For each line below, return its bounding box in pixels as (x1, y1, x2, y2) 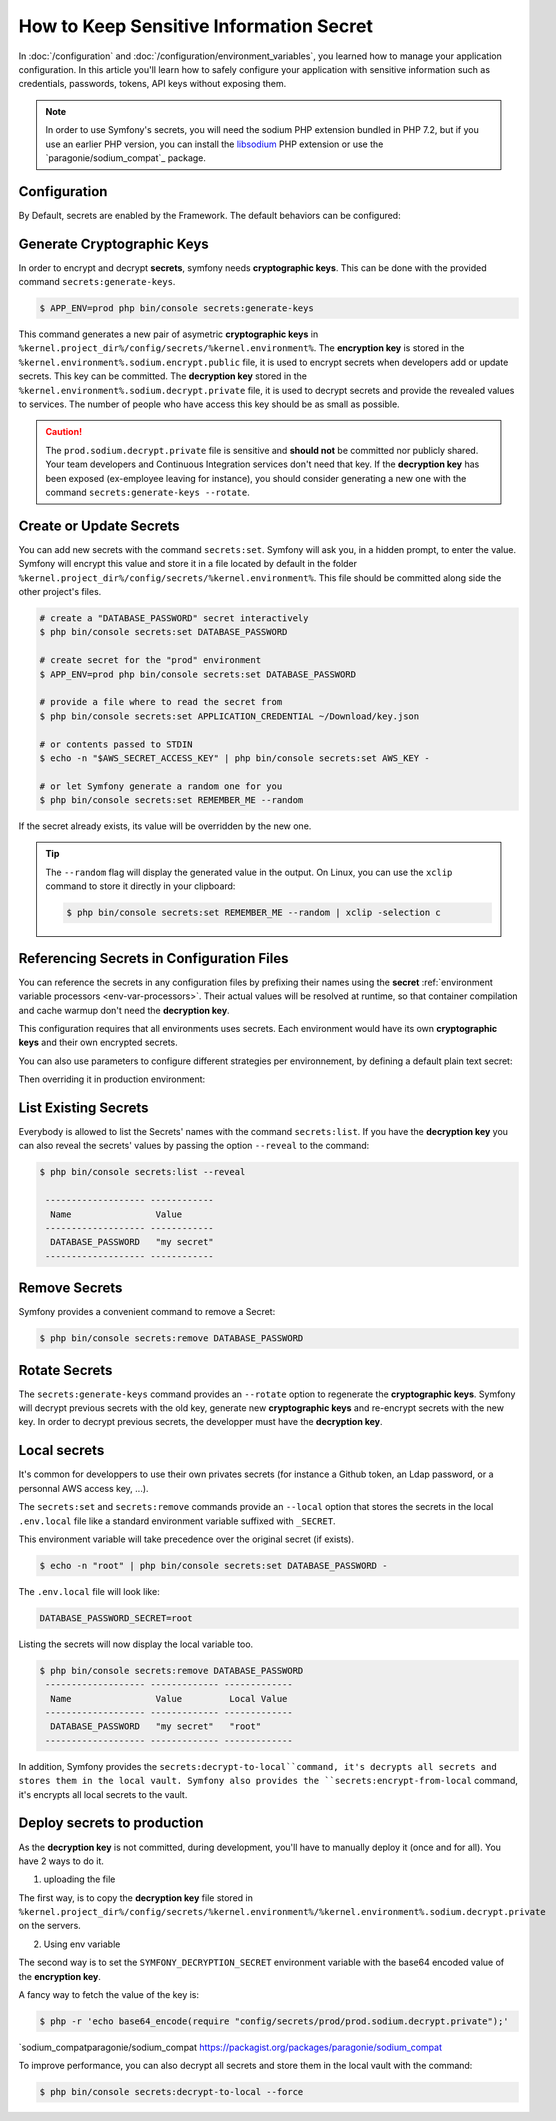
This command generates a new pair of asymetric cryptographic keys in (18, 328, 319, 340)
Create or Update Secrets (18, 517, 180, 534)
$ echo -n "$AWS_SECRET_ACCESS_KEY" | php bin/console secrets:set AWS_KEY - (39, 752, 430, 764)
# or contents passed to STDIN (39, 738, 194, 750)
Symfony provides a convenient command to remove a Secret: (18, 1306, 276, 1318)
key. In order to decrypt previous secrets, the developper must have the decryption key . (18, 1416, 384, 1428)
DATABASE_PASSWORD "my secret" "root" (50, 1721, 262, 1732)
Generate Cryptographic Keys (18, 235, 209, 252)
